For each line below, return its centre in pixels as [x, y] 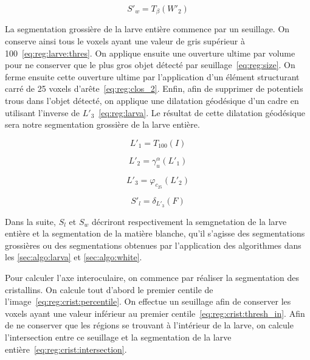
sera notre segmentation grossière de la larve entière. [102, 124]
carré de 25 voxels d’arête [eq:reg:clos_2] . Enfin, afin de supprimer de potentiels [154, 88]
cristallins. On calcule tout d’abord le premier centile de [109, 289]
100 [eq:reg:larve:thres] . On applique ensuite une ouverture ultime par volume [150, 53]
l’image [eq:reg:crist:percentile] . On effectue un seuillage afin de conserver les [148, 301]
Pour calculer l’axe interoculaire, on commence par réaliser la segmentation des [152, 278]
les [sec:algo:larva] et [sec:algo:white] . [74, 257]
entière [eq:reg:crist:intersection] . [66, 349]
